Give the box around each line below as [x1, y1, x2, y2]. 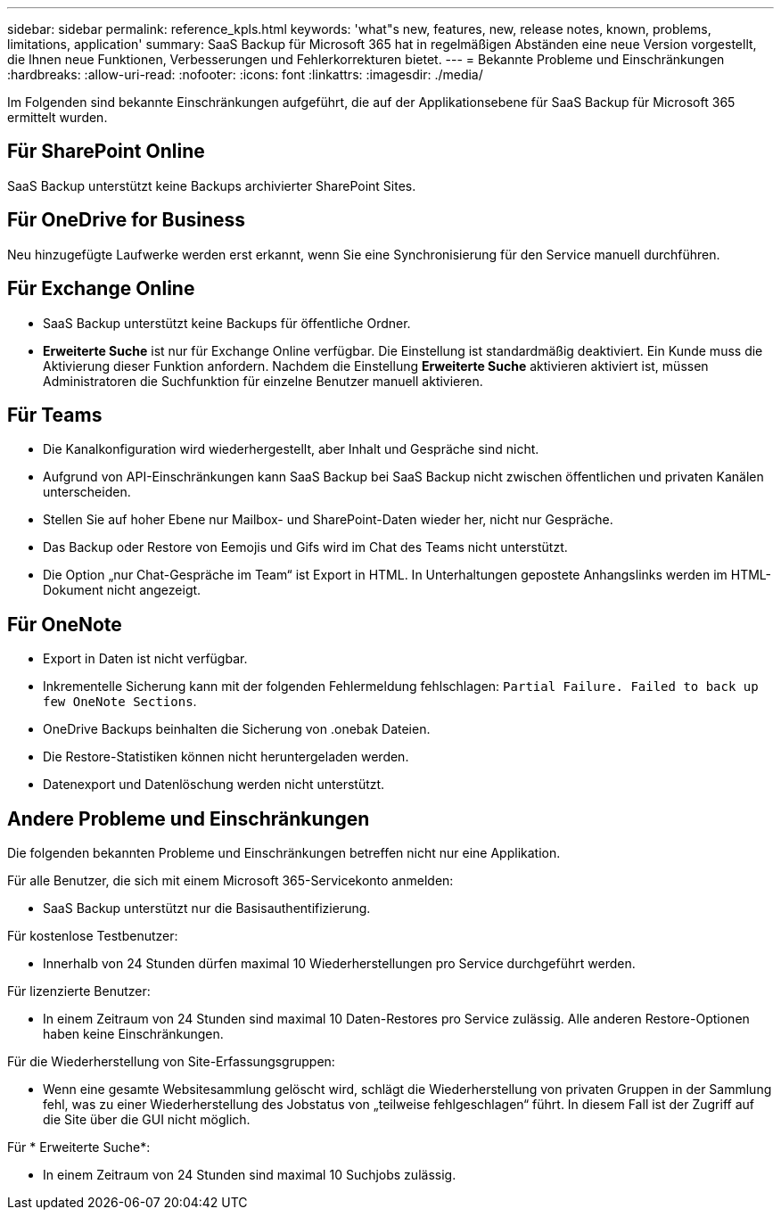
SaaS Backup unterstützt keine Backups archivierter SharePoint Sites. [7, 177, 416, 193]
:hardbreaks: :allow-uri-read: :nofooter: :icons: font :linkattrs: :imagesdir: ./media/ [7, 67, 483, 82]
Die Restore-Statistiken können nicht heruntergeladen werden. [43, 749, 409, 765]
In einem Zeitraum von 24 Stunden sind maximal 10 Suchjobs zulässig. [43, 1167, 456, 1183]
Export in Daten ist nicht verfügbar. [43, 651, 248, 667]
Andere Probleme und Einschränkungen [7, 807, 370, 830]
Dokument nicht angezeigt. [43, 582, 201, 598]
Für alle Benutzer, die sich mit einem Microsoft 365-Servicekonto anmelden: [7, 873, 454, 889]
